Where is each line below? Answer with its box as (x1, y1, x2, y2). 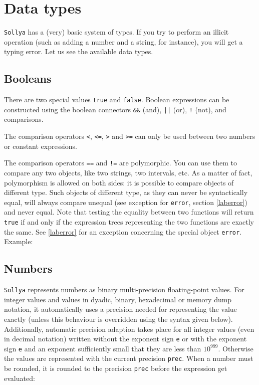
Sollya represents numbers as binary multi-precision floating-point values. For (4, 284, 244, 295)
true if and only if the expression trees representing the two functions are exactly (4, 217, 254, 227)
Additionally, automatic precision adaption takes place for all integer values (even (4, 323, 254, 334)
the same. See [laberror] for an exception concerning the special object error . (4, 226, 242, 237)
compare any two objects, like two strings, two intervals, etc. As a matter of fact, (4, 167, 252, 177)
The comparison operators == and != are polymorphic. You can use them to (4, 157, 237, 168)
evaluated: (4, 372, 35, 383)
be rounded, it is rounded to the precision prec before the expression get (4, 363, 227, 373)
